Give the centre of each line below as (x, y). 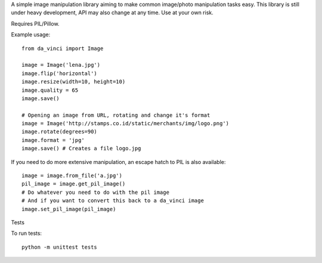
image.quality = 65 (50, 90)
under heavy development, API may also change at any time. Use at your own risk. (112, 13)
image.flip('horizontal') (60, 73)
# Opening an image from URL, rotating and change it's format (116, 115)
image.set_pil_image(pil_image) (69, 209)
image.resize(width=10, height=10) (74, 82)
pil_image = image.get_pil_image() (74, 184)
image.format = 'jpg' (53, 140)
